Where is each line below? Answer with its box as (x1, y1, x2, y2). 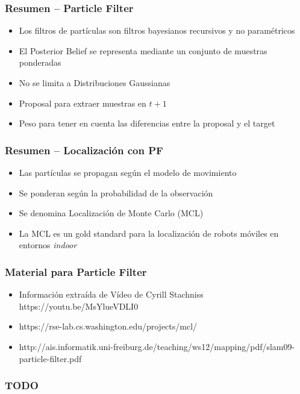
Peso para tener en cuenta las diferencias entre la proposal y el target (19, 117, 275, 130)
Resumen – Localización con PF (5, 142, 163, 157)
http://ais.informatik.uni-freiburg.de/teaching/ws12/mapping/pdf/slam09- (19, 340, 295, 352)
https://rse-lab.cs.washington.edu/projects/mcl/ (19, 320, 198, 333)
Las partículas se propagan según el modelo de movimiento (19, 166, 237, 178)
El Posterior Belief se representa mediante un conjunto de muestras (19, 44, 267, 57)
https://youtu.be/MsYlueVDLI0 (19, 299, 139, 312)
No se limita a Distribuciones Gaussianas (19, 77, 170, 89)
